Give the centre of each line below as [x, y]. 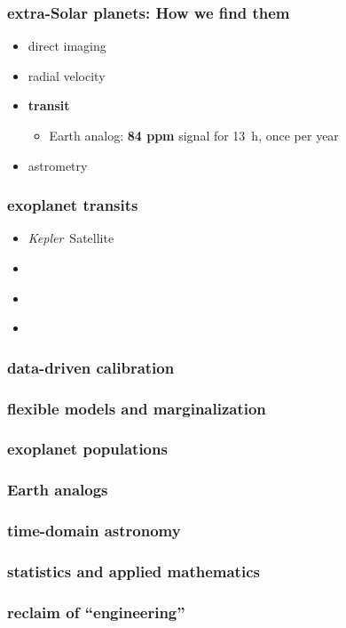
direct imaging [67, 46]
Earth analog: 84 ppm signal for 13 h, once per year [194, 135]
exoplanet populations [87, 449]
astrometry [58, 165]
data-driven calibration [91, 367]
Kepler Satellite [71, 238]
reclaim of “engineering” [96, 612]
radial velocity [67, 75]
